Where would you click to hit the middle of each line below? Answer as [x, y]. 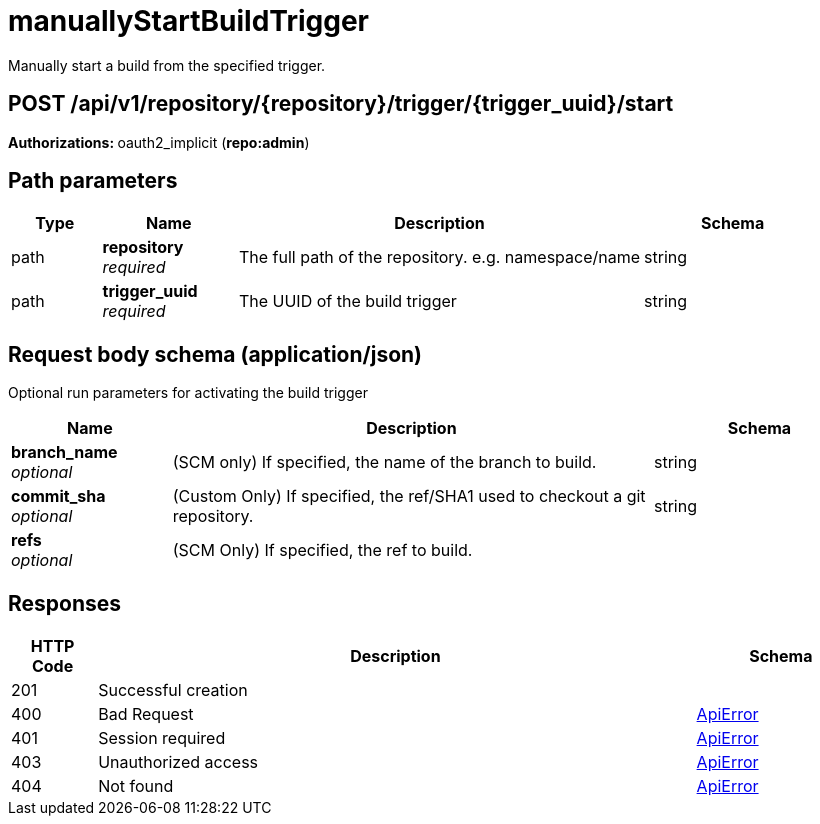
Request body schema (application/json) [215, 354]
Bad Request [146, 714]
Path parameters [93, 181]
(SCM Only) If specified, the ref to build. [322, 550]
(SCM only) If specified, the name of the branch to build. [384, 462]
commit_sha [58, 496]
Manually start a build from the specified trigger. [167, 65]
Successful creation [173, 690]
